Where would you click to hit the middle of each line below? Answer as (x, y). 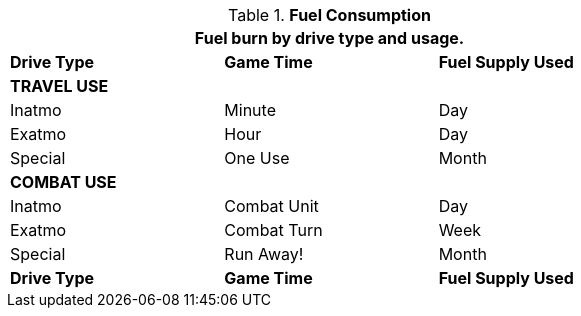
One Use (257, 158)
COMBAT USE (63, 182)
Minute (250, 110)
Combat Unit (271, 206)
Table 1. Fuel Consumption (329, 15)
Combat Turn (273, 230)
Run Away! (264, 254)
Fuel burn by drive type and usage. (329, 38)
